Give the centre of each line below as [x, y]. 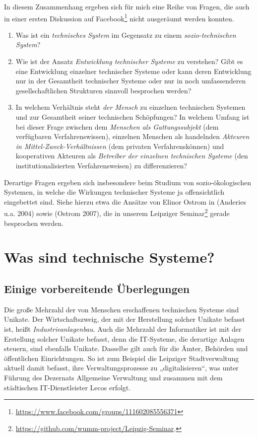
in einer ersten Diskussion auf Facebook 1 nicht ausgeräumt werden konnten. [119, 17]
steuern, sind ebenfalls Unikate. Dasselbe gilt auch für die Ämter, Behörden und [126, 348]
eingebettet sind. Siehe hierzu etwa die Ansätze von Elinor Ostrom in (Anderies [125, 201]
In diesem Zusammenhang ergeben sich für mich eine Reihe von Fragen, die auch [127, 6]
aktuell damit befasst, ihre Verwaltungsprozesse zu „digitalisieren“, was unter [121, 368]
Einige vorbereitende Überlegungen [97, 288]
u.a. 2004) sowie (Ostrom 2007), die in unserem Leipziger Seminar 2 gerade [117, 212]
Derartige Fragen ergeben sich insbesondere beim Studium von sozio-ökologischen [128, 182]
